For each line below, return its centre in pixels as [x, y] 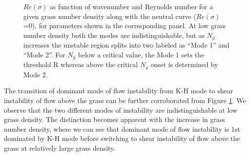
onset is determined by [184, 64]
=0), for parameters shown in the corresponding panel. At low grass [125, 26]
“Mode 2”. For [45, 54]
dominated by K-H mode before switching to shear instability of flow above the [122, 138]
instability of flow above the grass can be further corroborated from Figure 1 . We [125, 100]
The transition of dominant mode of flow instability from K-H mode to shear [118, 91]
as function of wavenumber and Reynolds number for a [132, 6]
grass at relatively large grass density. [60, 147]
